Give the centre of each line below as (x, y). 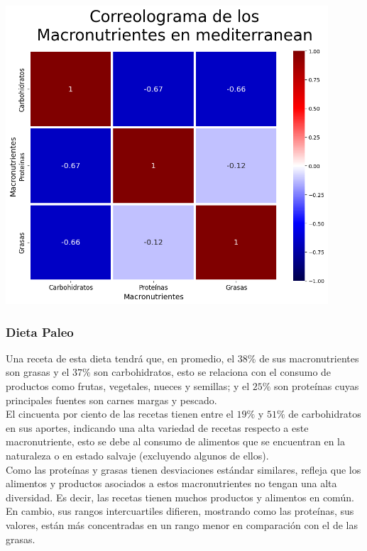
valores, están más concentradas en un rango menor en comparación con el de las (182, 524)
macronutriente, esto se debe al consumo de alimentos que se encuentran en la (175, 441)
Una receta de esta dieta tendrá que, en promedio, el (120, 358)
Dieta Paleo (40, 332)
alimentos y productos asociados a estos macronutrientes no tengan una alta (171, 483)
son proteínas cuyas (317, 386)
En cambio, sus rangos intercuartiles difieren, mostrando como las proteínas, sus (180, 511)
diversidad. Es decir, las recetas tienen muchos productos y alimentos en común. (180, 497)
